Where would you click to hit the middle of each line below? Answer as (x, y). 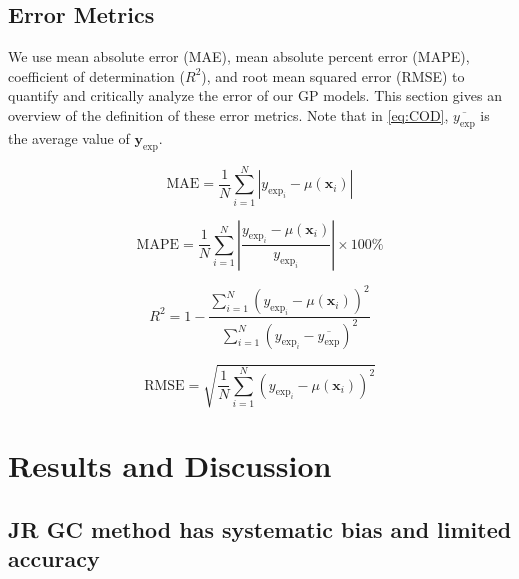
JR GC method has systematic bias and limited (260, 528)
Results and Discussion (170, 465)
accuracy (54, 558)
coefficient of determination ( (96, 75)
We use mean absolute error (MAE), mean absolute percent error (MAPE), (239, 56)
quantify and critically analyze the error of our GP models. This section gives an (255, 95)
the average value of (69, 137)
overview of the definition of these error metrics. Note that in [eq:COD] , (228, 114)
